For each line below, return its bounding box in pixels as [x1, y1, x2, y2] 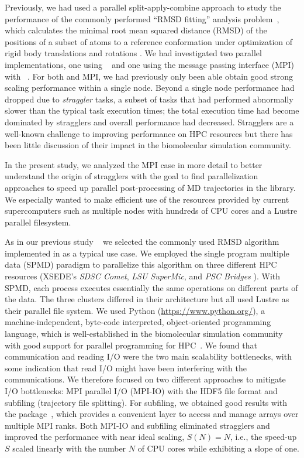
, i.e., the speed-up [230, 430, 297, 443]
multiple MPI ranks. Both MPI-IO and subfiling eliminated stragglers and [5, 419, 270, 431]
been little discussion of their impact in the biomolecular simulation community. [5, 139, 292, 151]
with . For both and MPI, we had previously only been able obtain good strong [5, 70, 293, 82]
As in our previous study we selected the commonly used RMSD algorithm [5, 235, 279, 248]
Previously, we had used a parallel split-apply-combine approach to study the [5, 1, 281, 13]
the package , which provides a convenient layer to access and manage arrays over [5, 408, 299, 420]
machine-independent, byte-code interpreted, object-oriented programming [5, 316, 271, 328]
